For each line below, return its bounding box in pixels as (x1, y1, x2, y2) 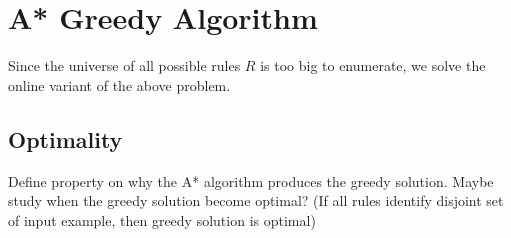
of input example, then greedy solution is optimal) (8, 209, 316, 230)
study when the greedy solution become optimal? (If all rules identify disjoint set (8, 190, 504, 211)
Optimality (8, 123, 123, 154)
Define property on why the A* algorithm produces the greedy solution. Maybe (8, 170, 494, 191)
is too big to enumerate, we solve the (260, 55, 486, 76)
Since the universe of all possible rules (8, 55, 241, 76)
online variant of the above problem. (8, 74, 231, 95)
